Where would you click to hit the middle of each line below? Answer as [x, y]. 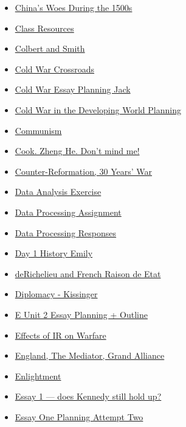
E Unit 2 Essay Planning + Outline [81, 314]
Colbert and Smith [50, 48]
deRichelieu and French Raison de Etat [88, 273]
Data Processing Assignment [68, 212]
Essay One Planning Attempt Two [79, 416]
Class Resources [44, 28]
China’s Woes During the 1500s [74, 7]
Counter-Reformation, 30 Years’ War [84, 171]
